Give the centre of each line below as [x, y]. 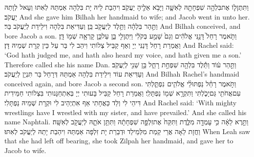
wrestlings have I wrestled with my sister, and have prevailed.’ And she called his [126, 112]
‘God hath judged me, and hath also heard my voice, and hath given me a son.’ [123, 54]
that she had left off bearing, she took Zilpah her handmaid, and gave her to [119, 141]
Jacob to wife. [25, 150]
